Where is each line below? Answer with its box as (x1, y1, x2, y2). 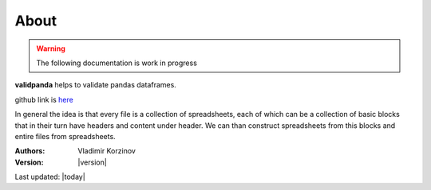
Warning (36, 44, 65, 53)
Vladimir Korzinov (77, 146, 136, 156)
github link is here (14, 95, 73, 104)
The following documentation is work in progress (36, 58, 197, 68)
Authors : (14, 146, 45, 156)
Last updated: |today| (14, 172, 85, 182)
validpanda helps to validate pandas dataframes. (14, 80, 177, 90)
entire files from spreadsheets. (14, 131, 116, 141)
